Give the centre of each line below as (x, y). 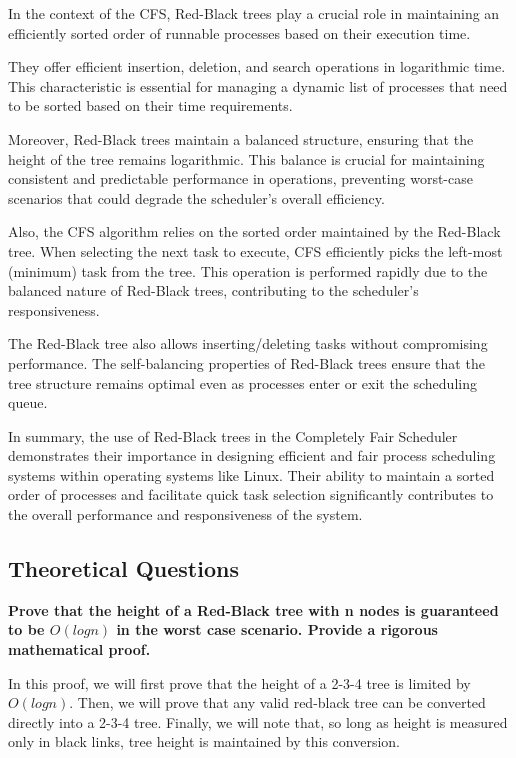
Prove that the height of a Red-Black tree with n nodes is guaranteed (253, 609)
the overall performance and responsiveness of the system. (185, 514)
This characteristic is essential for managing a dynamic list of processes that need (258, 85)
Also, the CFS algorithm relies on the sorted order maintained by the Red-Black (254, 231)
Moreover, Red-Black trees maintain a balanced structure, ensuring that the (241, 138)
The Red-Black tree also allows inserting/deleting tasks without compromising (248, 343)
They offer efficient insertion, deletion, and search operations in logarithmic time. (257, 66)
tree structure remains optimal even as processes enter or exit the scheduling (242, 382)
